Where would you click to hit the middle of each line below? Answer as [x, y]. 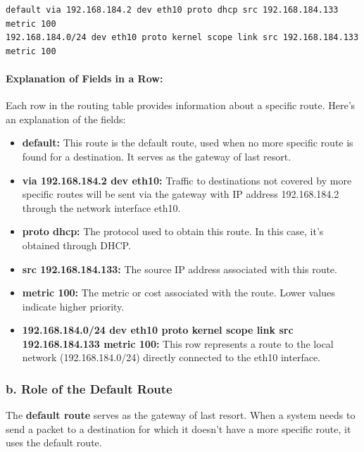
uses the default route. [54, 442]
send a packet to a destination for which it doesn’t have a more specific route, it [178, 428]
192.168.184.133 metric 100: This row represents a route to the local [178, 343]
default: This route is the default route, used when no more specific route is [188, 143]
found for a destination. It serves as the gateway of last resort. [157, 156]
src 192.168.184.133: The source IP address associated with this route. [180, 269]
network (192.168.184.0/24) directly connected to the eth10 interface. [171, 357]
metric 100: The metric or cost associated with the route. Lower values [178, 293]
